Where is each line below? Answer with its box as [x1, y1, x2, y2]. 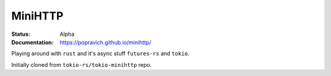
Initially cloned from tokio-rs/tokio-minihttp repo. [11, 61, 152, 68]
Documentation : [11, 38, 54, 46]
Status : [11, 30, 31, 38]
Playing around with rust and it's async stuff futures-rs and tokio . [11, 50, 190, 57]
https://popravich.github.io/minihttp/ [59, 38, 151, 46]
